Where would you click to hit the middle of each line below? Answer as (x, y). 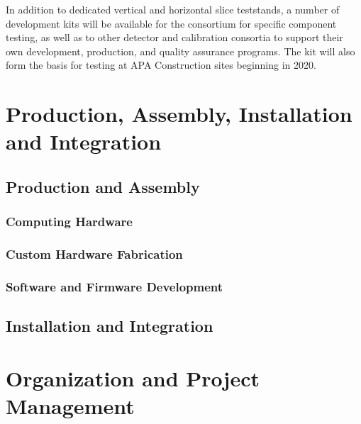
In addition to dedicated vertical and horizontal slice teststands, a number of (173, 9)
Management (70, 406)
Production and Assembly (103, 186)
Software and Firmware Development (115, 286)
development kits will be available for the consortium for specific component (171, 23)
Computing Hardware (69, 222)
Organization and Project (133, 378)
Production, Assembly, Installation (179, 114)
